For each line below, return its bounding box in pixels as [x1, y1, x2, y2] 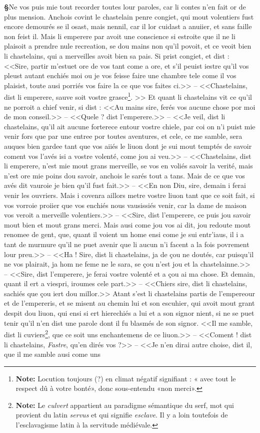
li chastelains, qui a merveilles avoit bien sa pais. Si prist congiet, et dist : [4, 50, 229, 61]
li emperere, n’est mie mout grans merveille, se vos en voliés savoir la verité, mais [4, 160, 253, 171]
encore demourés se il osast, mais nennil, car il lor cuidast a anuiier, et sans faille [4, 21, 252, 32]
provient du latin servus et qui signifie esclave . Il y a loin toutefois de [15, 409, 228, 420]
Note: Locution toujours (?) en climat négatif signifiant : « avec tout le [15, 373, 236, 383]
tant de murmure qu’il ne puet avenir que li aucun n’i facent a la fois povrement [4, 239, 249, 249]
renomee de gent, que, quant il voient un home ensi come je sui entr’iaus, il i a [4, 229, 244, 240]
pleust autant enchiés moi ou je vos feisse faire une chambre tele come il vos [4, 70, 236, 81]
